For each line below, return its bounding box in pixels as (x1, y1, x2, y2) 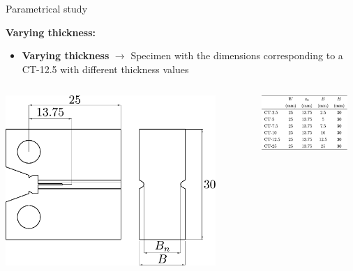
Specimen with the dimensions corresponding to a (130, 48, 343, 63)
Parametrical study (6, 1, 88, 15)
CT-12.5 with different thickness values (22, 61, 189, 76)
